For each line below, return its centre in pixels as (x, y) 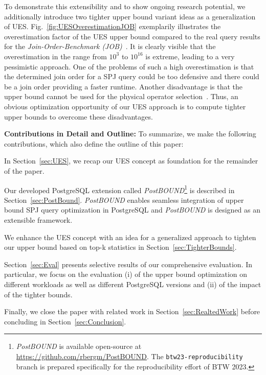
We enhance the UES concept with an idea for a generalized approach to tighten (130, 237)
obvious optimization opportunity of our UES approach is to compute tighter (125, 106)
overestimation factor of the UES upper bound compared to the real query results (132, 36)
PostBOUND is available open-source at (79, 346)
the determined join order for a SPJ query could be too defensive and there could (132, 76)
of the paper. (24, 170)
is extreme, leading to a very (190, 56)
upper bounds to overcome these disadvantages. (79, 116)
